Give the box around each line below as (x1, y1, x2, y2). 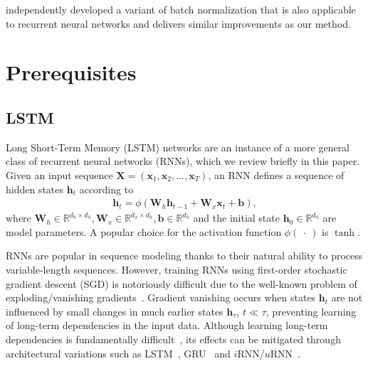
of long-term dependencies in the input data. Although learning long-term (6, 318, 328, 333)
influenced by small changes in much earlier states (6, 303, 224, 318)
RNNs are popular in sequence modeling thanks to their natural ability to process (6, 248, 363, 263)
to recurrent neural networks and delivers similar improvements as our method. (6, 16, 351, 31)
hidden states (6, 181, 64, 196)
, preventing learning (266, 303, 357, 318)
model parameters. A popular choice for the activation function (6, 224, 282, 239)
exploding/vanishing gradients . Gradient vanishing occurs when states (6, 290, 316, 305)
